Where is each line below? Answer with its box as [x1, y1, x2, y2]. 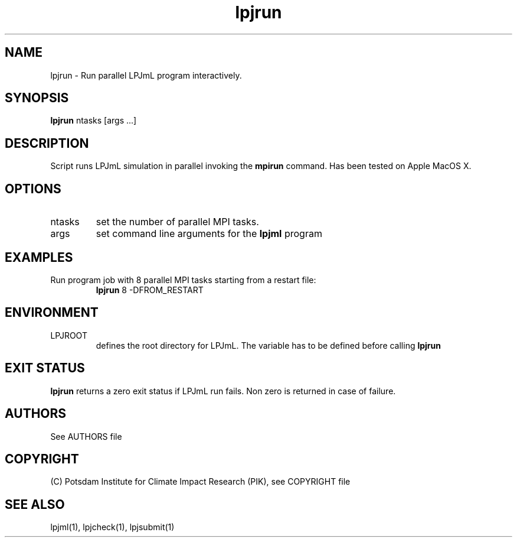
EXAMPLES [5, 249, 73, 265]
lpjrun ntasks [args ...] [50, 115, 137, 126]
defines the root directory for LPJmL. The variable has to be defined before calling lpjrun [96, 340, 441, 350]
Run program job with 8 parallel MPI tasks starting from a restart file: [50, 274, 316, 285]
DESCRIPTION [5, 135, 89, 151]
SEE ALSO [5, 496, 65, 512]
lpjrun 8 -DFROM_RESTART [96, 284, 204, 295]
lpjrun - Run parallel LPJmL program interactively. [50, 70, 242, 80]
